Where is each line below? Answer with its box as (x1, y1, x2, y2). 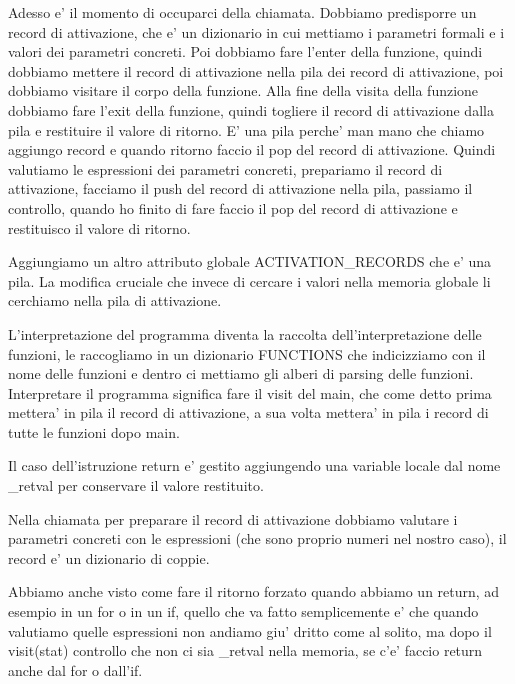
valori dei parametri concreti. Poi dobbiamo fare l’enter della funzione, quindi (8, 41, 483, 62)
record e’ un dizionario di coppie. (8, 547, 210, 568)
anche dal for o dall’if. (8, 659, 143, 680)
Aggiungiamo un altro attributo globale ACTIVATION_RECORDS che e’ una (8, 251, 492, 272)
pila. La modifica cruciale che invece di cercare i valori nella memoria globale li (8, 270, 491, 291)
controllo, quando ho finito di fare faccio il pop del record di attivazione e (8, 197, 458, 218)
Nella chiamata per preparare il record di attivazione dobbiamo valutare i (8, 508, 458, 529)
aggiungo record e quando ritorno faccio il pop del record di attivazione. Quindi (8, 139, 496, 160)
